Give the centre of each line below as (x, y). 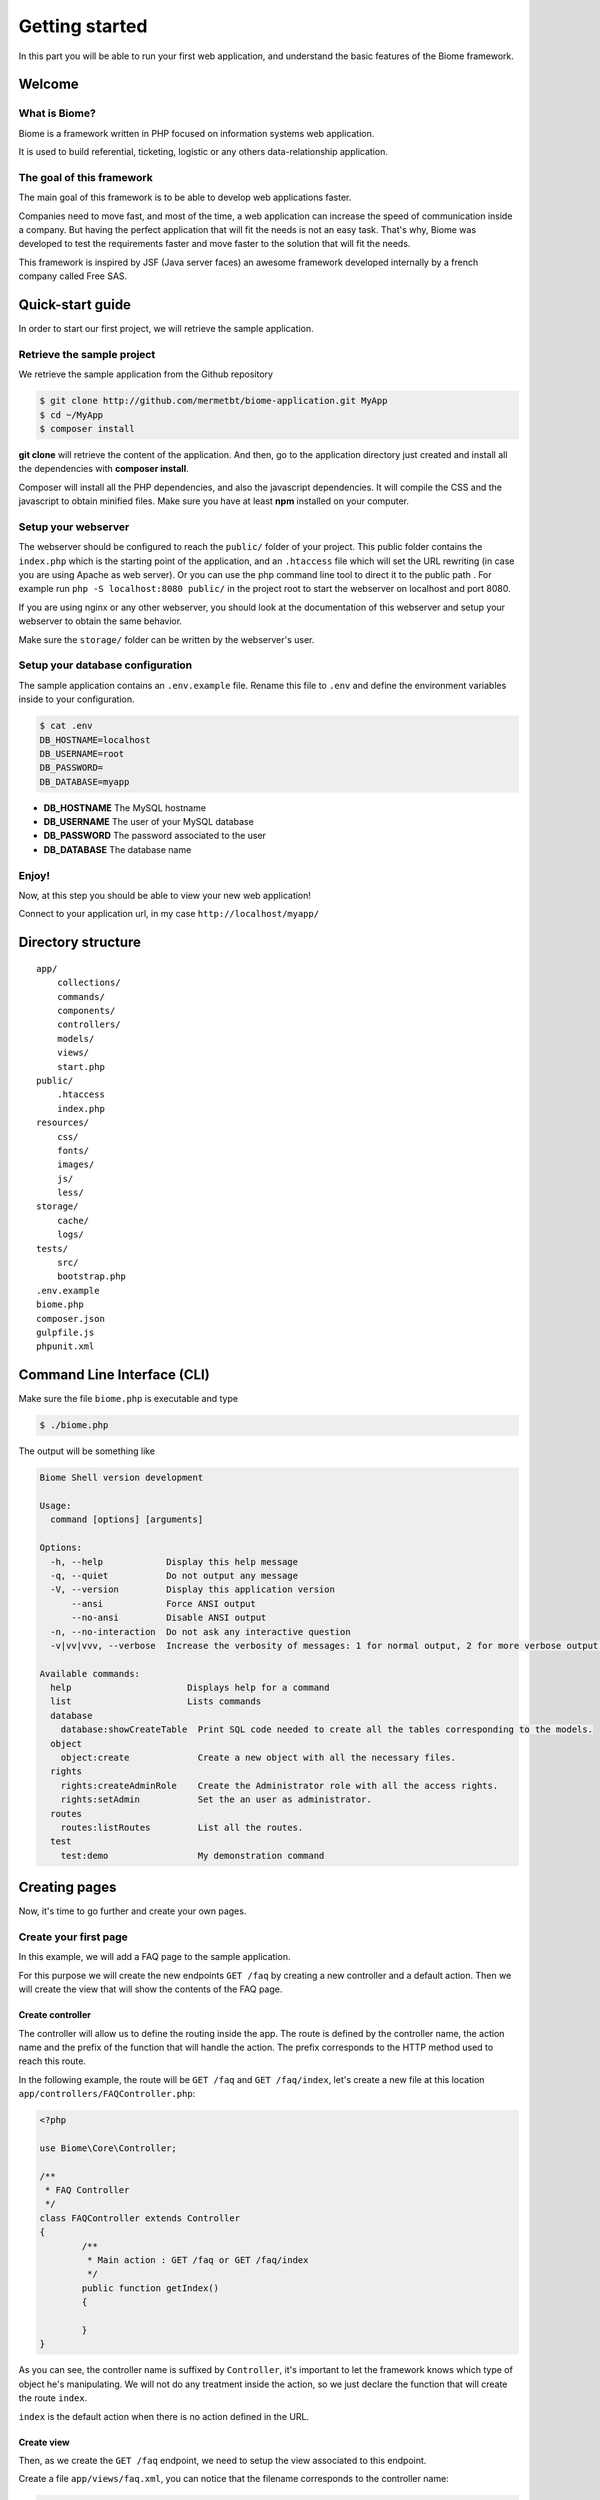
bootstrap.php (91, 1276)
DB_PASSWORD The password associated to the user (155, 836)
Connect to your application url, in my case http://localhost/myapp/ (169, 914)
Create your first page (73, 1937)
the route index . (53, 2398)
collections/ (88, 983)
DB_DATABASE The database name (117, 849)
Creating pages (67, 1887)
